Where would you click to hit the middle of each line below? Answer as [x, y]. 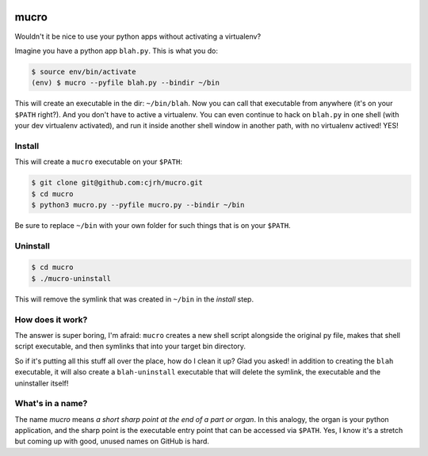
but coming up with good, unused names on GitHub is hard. [112, 441]
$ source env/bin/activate [84, 72]
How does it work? [51, 319]
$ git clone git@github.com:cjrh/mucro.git [117, 183]
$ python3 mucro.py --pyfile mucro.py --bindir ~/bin [138, 205]
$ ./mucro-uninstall [71, 278]
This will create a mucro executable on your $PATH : [98, 161]
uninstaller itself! [42, 383]
